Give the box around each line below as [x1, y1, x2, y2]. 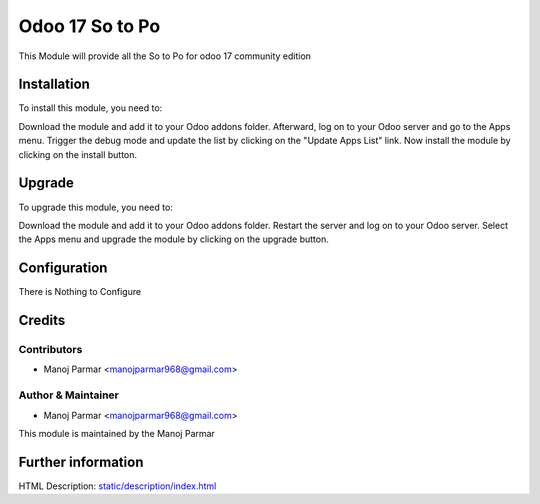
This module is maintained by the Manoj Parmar [18, 427, 215, 439]
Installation [18, 76, 90, 93]
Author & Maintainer [18, 388, 119, 402]
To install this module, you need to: [18, 102, 163, 114]
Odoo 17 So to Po [18, 15, 161, 37]
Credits [18, 312, 66, 329]
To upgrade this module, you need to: [18, 201, 174, 213]
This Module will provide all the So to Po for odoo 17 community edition [18, 50, 312, 62]
